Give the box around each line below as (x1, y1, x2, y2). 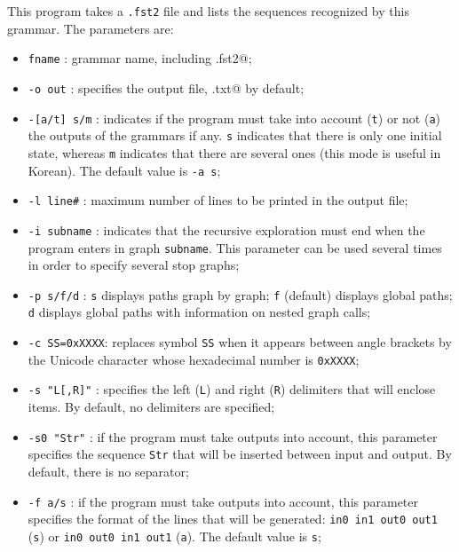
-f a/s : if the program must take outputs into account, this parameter (28, 492, 419, 510)
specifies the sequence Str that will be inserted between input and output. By (28, 445, 452, 463)
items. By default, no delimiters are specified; (28, 398, 275, 416)
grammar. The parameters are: (7, 19, 174, 37)
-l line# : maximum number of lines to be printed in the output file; (28, 191, 408, 209)
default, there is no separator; (28, 461, 189, 480)
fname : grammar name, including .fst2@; (28, 49, 252, 67)
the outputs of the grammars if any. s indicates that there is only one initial (28, 126, 442, 145)
